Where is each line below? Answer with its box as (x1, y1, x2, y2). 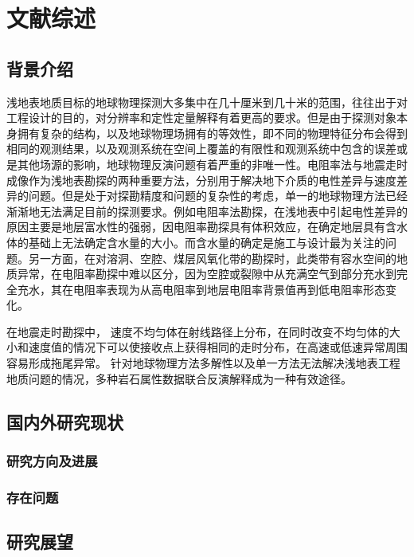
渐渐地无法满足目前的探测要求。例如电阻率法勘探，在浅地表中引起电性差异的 (6, 202, 408, 219)
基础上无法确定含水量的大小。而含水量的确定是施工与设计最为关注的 (28, 233, 385, 250)
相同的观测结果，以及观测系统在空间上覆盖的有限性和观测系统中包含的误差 (6, 140, 396, 157)
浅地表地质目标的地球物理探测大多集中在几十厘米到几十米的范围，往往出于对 (6, 93, 408, 110)
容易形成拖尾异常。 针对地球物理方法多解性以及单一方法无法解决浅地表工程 (6, 355, 400, 371)
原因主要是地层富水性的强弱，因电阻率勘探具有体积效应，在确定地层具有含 (6, 218, 396, 235)
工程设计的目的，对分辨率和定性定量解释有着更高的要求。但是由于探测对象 (6, 109, 396, 126)
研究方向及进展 (6, 450, 98, 470)
